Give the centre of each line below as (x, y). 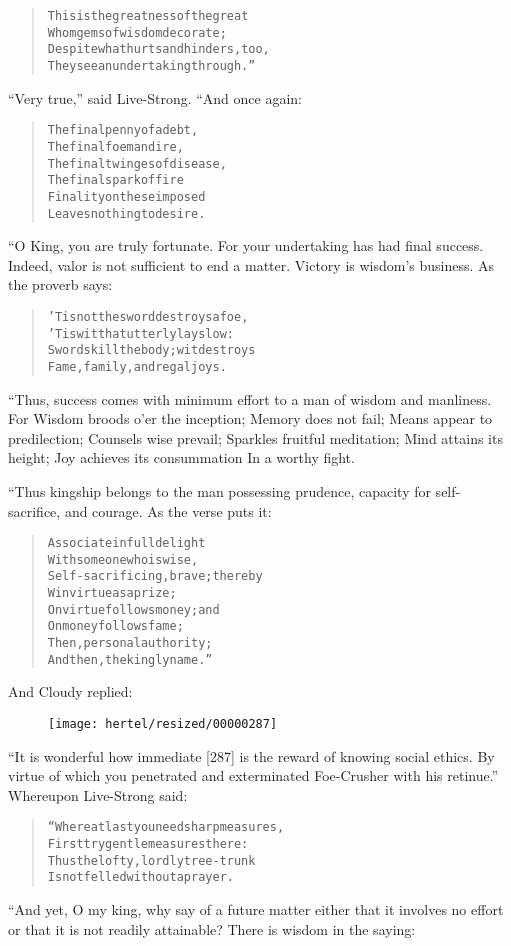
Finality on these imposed (126, 196)
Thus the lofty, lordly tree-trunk (151, 860)
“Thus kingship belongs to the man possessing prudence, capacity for (219, 490)
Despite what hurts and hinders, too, (158, 49)
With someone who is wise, (123, 559)
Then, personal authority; (130, 643)
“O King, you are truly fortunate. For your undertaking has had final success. (246, 245)
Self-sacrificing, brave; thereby (155, 576)
